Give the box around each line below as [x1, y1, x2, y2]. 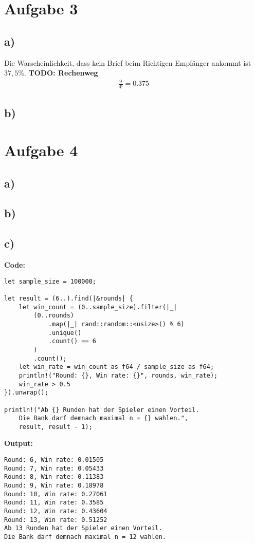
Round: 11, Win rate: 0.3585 [4, 499, 104, 507]
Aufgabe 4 [4, 140, 78, 161]
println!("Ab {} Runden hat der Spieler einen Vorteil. [4, 406, 199, 414]
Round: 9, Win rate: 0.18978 [4, 482, 104, 490]
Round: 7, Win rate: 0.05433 [4, 464, 104, 472]
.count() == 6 [48, 338, 96, 345]
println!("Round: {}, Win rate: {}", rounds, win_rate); [19, 371, 218, 379]
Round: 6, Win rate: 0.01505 [4, 456, 104, 464]
